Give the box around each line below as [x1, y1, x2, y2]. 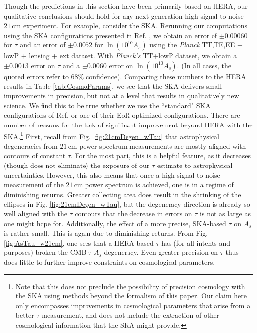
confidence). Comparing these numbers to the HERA [86, 71, 246, 81]
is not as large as [200, 208, 251, 218]
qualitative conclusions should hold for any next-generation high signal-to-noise [4, 10, 244, 21]
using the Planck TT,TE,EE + [149, 40, 243, 50]
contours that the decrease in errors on [75, 208, 192, 218]
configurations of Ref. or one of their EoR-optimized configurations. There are [4, 110, 240, 120]
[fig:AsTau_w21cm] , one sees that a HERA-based [4, 237, 154, 248]
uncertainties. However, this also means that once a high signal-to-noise [4, 169, 220, 180]
